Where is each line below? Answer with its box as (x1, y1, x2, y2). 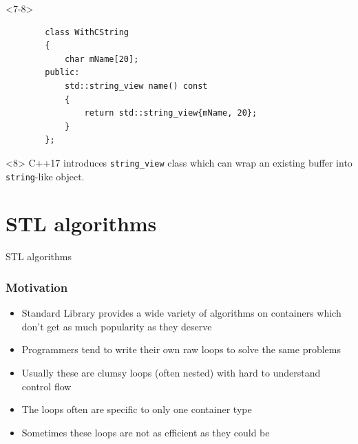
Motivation (6, 278, 68, 295)
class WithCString (45, 27, 129, 37)
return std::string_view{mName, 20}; (84, 108, 257, 118)
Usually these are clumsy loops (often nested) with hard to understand (21, 365, 321, 379)
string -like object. (6, 169, 85, 183)
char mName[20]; (64, 54, 139, 64)
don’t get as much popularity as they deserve (21, 319, 212, 333)
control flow (21, 379, 72, 393)
